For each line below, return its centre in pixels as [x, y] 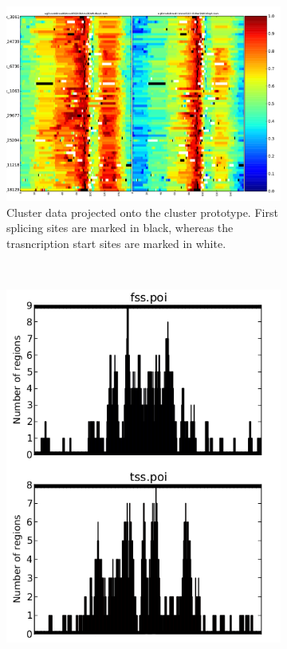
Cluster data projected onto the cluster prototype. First [142, 212]
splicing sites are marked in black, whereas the [120, 228]
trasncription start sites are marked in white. [116, 243]
